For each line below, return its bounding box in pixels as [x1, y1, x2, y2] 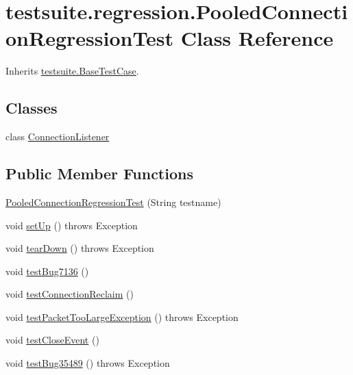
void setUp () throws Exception [5, 218, 138, 232]
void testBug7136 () [5, 263, 89, 278]
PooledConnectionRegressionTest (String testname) [5, 194, 221, 209]
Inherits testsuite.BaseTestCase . [5, 64, 139, 78]
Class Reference [180, 24, 334, 52]
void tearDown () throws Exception [5, 241, 154, 255]
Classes [5, 97, 58, 118]
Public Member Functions [5, 163, 193, 184]
